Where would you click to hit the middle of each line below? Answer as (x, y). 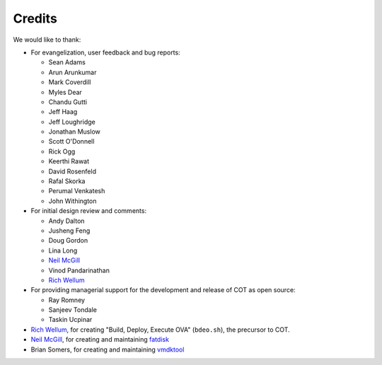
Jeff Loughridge (72, 122)
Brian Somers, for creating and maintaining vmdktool (108, 349)
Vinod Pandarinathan (79, 270)
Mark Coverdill (70, 82)
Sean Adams (67, 62)
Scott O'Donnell (71, 141)
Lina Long (63, 250)
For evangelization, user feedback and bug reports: (105, 52)
